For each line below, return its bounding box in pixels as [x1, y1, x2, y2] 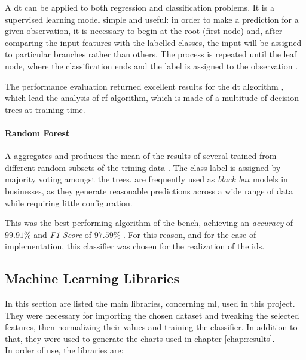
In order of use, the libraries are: [5, 344, 124, 356]
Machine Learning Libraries [5, 269, 179, 288]
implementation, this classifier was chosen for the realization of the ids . [5, 240, 265, 252]
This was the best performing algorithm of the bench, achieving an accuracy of [5, 216, 293, 229]
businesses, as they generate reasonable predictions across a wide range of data [5, 184, 293, 197]
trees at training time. [5, 103, 85, 115]
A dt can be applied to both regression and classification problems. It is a [5, 1, 274, 13]
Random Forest [5, 126, 70, 139]
